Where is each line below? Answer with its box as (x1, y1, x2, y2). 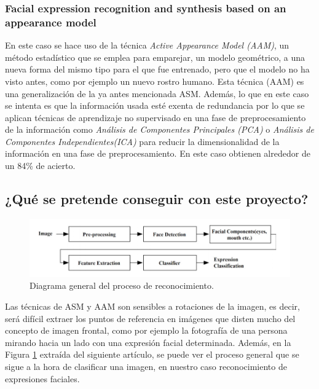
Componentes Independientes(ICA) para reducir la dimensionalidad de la (5, 135, 280, 147)
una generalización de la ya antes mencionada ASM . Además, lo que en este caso (5, 87, 309, 100)
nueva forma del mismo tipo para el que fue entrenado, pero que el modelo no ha (5, 63, 310, 76)
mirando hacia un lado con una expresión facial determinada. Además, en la (5, 336, 291, 348)
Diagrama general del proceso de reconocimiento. (30, 279, 214, 292)
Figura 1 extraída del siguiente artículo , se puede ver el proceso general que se (5, 348, 299, 361)
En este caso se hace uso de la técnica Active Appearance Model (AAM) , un (5, 39, 289, 52)
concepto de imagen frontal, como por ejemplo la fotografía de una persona (5, 324, 288, 337)
